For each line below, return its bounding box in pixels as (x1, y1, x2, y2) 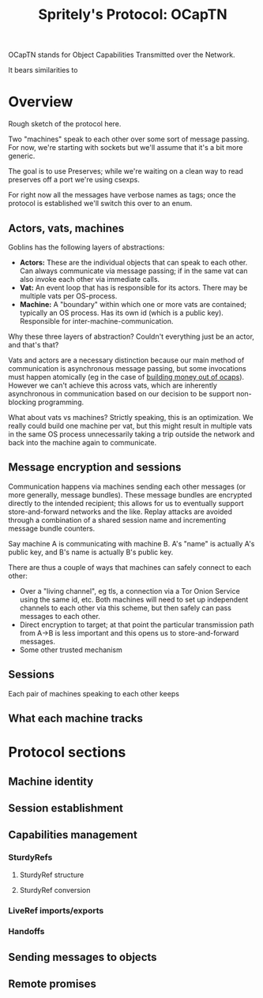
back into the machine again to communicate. (8, 437, 156, 447)
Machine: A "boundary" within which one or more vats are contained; (19, 299, 247, 309)
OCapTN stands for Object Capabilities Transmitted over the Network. (8, 50, 235, 60)
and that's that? (8, 340, 59, 349)
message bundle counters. (8, 523, 96, 533)
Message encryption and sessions (8, 460, 182, 475)
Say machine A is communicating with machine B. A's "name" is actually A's (8, 538, 255, 548)
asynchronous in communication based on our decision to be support (8, 388, 235, 398)
